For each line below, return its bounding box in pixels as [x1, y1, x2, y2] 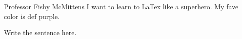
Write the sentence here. [4, 27, 77, 38]
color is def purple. [4, 11, 60, 21]
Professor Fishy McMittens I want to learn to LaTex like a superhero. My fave [4, 1, 239, 11]
